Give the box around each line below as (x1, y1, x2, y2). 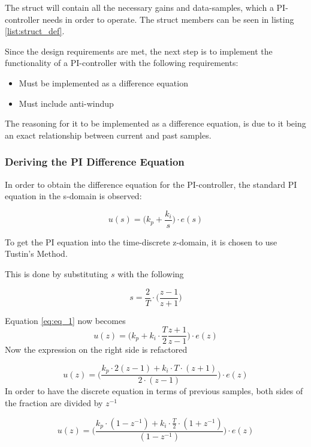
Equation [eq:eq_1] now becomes (5, 314, 126, 326)
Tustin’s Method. (5, 247, 68, 260)
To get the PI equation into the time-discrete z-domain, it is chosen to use (5, 235, 277, 248)
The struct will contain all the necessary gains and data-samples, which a (5, 1, 274, 13)
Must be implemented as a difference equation (19, 76, 188, 89)
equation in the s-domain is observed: (5, 190, 142, 202)
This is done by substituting (5, 268, 108, 280)
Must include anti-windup (19, 97, 114, 109)
